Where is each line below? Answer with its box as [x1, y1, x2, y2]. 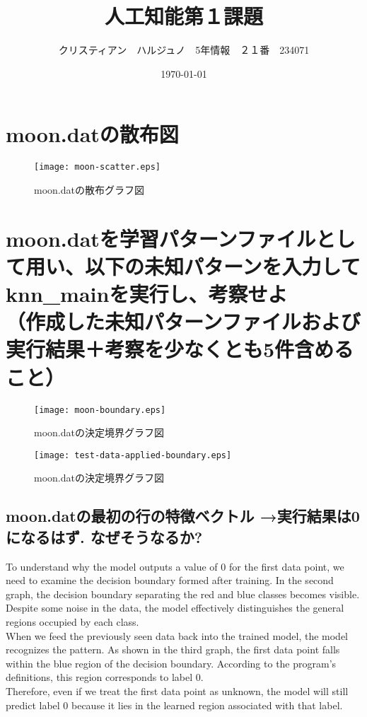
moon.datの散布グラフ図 [34, 182, 144, 197]
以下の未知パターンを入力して [85, 251, 361, 280]
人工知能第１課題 [104, 1, 263, 30]
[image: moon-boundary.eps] [34, 404, 166, 415]
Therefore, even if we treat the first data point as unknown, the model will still [6, 684, 349, 698]
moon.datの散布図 [6, 119, 179, 148]
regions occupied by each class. [6, 614, 139, 629]
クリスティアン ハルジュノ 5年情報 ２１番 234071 [58, 42, 310, 57]
